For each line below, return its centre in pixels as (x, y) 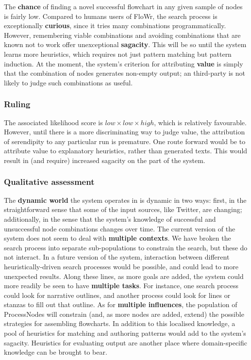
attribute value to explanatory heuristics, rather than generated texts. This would (126, 151)
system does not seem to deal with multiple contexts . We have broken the (117, 238)
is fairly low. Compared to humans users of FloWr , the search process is (111, 16)
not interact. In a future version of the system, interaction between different (117, 257)
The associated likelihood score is (53, 122)
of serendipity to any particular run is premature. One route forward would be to (125, 141)
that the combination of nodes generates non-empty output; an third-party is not (125, 73)
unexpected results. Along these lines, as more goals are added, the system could (124, 276)
